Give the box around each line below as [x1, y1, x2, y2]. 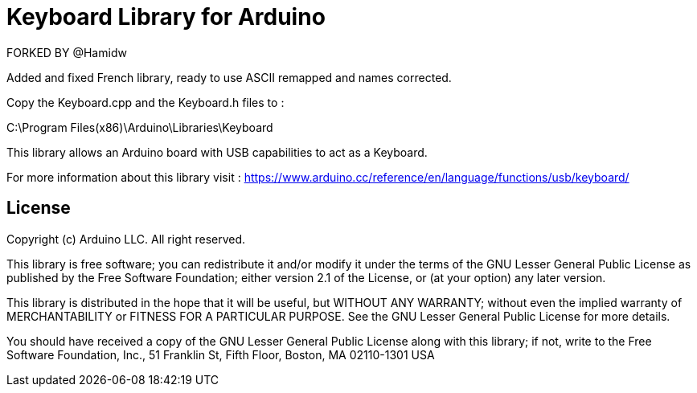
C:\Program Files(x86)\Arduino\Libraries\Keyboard [6, 120, 273, 134]
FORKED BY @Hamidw [6, 45, 127, 59]
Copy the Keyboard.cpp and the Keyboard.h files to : [6, 95, 285, 109]
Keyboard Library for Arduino [6, 3, 326, 31]
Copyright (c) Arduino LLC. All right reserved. [6, 231, 246, 246]
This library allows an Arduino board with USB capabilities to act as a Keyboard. [6, 145, 428, 159]
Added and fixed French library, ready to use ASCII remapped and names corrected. [6, 70, 452, 84]
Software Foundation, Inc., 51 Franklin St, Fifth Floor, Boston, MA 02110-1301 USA [6, 347, 435, 362]
